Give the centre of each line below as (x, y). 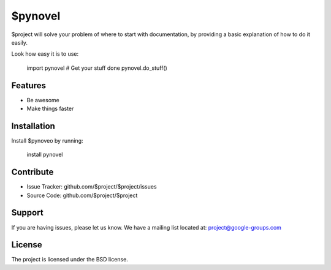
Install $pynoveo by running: (47, 140)
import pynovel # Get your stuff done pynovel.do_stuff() (97, 68)
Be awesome (43, 100)
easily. (19, 42)
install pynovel (45, 155)
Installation (33, 126)
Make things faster (50, 109)
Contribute (32, 172)
